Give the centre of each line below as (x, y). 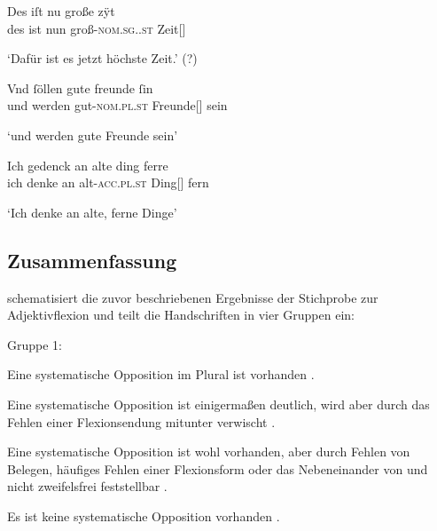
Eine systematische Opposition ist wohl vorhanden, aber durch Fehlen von (209, 452)
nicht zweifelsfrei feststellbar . (87, 486)
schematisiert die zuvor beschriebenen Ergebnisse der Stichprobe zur (193, 297)
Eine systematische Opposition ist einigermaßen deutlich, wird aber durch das (218, 404)
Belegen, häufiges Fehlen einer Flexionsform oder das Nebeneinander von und (218, 468)
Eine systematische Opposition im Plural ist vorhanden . (161, 374)
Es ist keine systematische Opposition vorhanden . (144, 515)
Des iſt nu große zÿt (61, 11)
